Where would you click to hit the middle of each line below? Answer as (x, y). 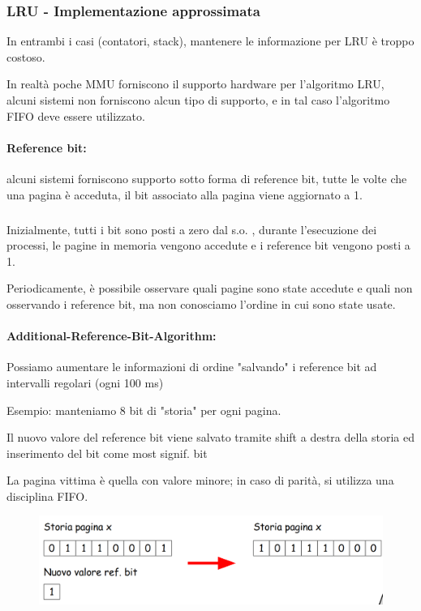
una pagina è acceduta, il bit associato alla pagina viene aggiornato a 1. (185, 194)
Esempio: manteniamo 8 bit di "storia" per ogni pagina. (144, 410)
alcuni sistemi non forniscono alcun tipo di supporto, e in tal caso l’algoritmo (198, 100)
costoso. (26, 56)
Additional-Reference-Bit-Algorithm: (112, 336)
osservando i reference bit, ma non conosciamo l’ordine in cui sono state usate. (201, 303)
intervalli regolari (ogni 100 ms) (85, 382)
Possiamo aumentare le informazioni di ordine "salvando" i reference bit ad (192, 367)
